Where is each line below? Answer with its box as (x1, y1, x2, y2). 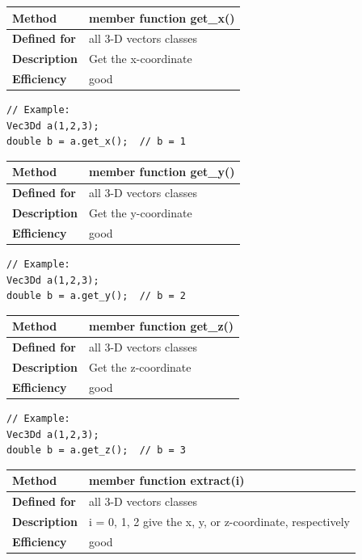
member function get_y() (89, 163, 235, 180)
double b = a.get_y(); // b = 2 (6, 290, 186, 302)
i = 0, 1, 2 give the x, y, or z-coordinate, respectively (89, 512, 350, 529)
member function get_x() (89, 9, 235, 26)
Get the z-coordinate (89, 359, 192, 375)
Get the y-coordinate (89, 204, 192, 221)
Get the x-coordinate (89, 50, 192, 67)
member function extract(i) (89, 472, 245, 489)
